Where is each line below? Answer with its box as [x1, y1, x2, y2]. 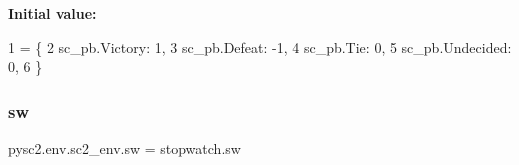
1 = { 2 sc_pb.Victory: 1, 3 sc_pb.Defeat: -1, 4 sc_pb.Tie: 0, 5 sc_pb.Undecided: [8, 36, 512, 57]
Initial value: [8, 3, 97, 23]
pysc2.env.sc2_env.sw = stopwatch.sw [8, 138, 241, 158]
